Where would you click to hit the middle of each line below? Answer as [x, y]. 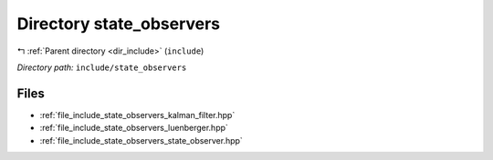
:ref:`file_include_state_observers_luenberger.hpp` [134, 128]
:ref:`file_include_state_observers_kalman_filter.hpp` [137, 115]
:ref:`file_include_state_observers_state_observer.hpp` [142, 140]
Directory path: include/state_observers [102, 67]
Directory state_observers [119, 24]
